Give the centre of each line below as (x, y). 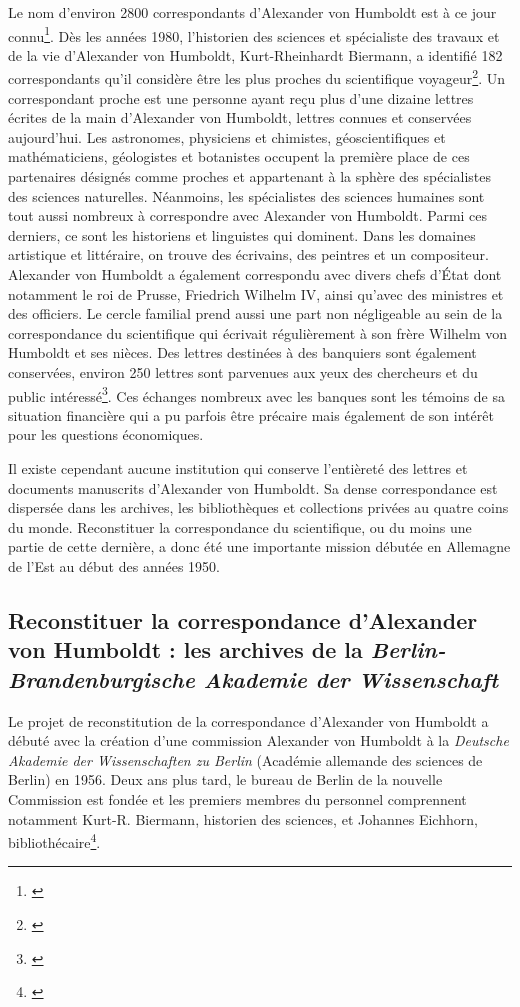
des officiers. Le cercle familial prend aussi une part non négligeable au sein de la (255, 313)
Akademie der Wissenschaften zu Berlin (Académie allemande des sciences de (245, 759)
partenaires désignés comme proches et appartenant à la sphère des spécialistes (250, 176)
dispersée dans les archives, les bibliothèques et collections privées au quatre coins (258, 507)
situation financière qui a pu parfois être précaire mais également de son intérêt (251, 414)
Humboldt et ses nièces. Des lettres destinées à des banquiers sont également (242, 352)
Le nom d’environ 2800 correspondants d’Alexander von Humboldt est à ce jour (252, 12)
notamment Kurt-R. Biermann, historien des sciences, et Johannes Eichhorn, (243, 818)
